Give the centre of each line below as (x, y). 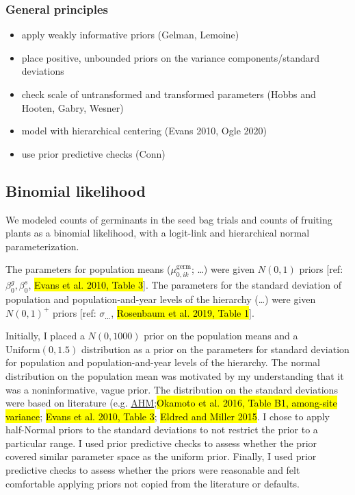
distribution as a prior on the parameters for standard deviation (215, 349)
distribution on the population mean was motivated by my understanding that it (175, 375)
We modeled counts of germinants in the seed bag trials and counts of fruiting (169, 219)
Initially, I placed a (45, 336)
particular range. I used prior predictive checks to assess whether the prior (161, 443)
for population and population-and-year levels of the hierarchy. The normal (163, 362)
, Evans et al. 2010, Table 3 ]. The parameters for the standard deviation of (185, 285)
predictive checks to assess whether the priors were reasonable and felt (153, 470)
